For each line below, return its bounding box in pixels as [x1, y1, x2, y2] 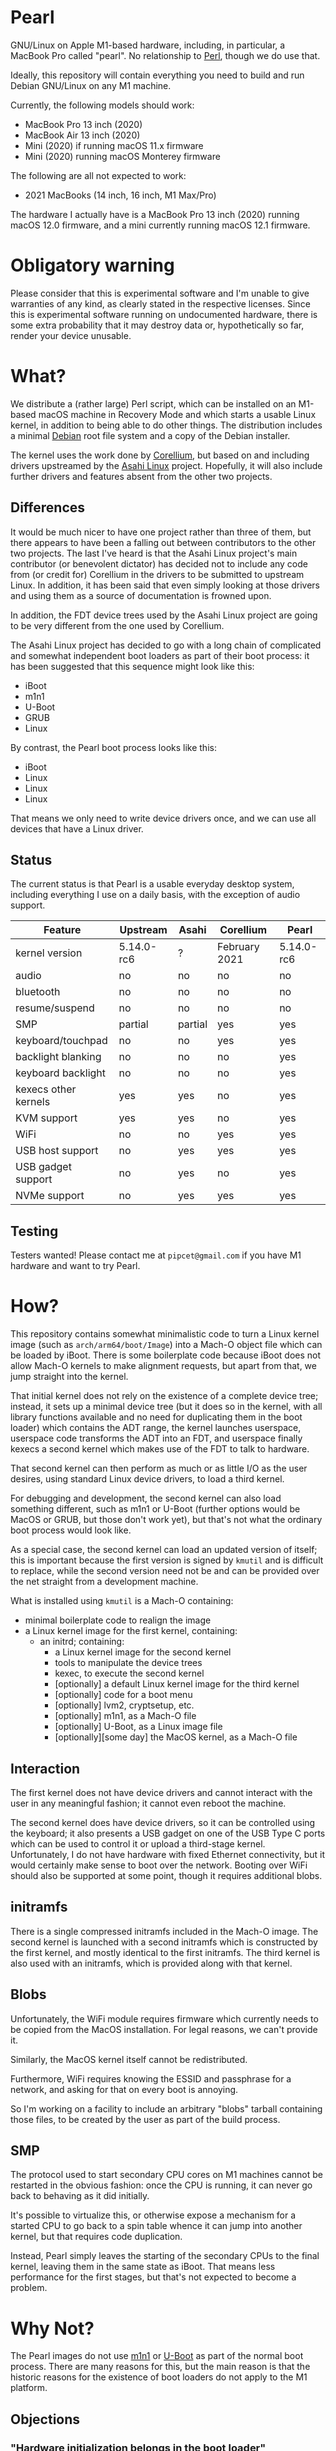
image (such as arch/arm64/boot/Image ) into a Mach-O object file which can [10, 1339, 323, 1351]
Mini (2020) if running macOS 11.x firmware [24, 139, 204, 151]
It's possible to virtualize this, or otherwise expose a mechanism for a [10, 2209, 297, 2221]
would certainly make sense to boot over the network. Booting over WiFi [10, 1859, 308, 1871]
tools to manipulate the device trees [54, 1657, 203, 1669]
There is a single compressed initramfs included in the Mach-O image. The [10, 1925, 319, 1937]
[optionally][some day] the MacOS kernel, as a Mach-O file [54, 1731, 298, 1743]
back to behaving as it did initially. [10, 2190, 150, 2202]
